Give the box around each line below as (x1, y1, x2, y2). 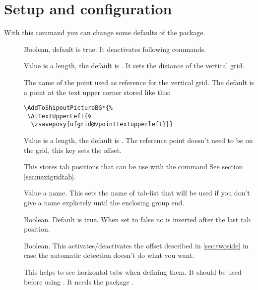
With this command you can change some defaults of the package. (4, 27, 205, 38)
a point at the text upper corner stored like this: (24, 87, 171, 97)
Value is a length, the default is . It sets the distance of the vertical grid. (24, 60, 245, 71)
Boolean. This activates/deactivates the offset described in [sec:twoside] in (24, 240, 249, 250)
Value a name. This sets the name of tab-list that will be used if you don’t (24, 188, 250, 198)
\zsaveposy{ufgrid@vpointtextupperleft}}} (31, 121, 173, 128)
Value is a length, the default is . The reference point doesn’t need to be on (24, 135, 253, 145)
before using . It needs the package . (24, 276, 134, 287)
